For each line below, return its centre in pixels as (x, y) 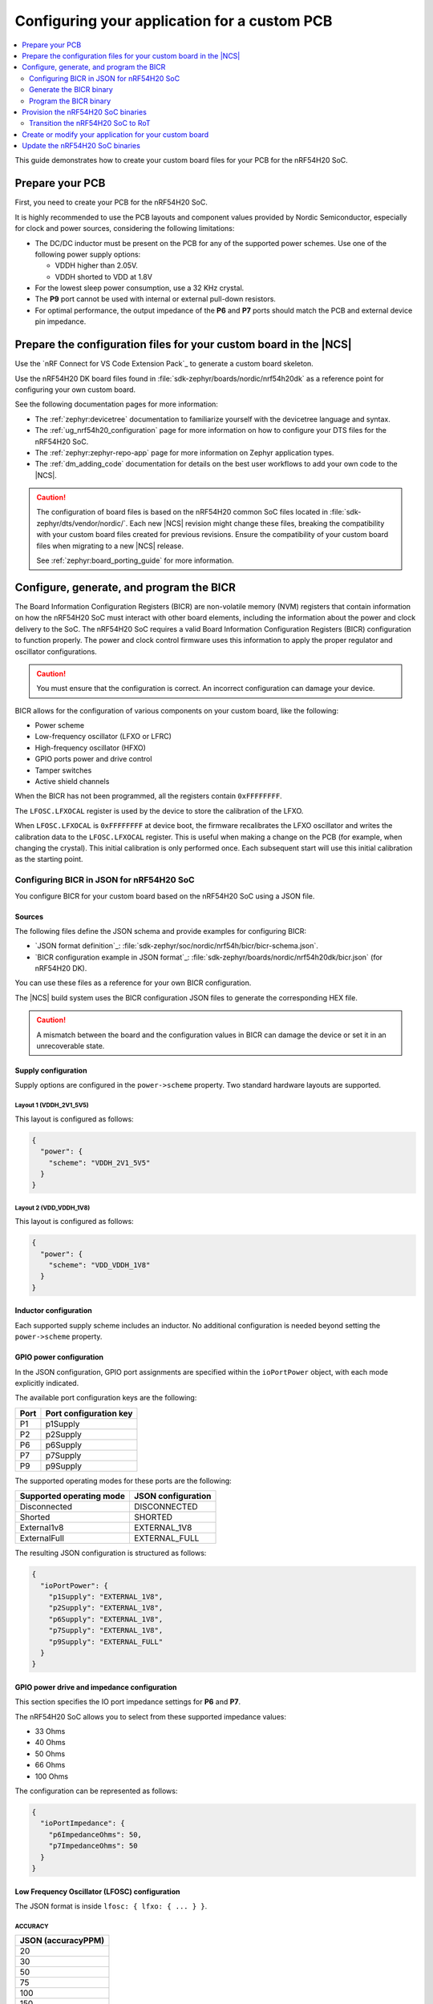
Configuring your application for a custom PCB (174, 21)
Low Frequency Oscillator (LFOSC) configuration (97, 1891)
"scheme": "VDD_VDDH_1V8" (99, 1265)
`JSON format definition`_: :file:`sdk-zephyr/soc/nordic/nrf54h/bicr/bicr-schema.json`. (176, 946)
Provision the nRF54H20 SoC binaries (85, 111)
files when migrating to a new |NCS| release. (110, 546)
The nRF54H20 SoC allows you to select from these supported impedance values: (150, 1716)
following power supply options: (88, 254)
